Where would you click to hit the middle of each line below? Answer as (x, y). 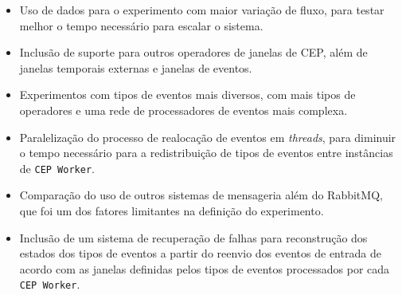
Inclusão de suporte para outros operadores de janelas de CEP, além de (193, 52)
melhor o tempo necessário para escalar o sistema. (141, 25)
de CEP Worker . (57, 168)
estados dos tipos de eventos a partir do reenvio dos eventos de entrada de (200, 253)
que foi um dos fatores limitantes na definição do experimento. (172, 210)
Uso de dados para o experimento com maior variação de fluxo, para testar (202, 10)
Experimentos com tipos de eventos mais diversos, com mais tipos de (187, 94)
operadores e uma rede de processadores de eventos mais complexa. (183, 110)
